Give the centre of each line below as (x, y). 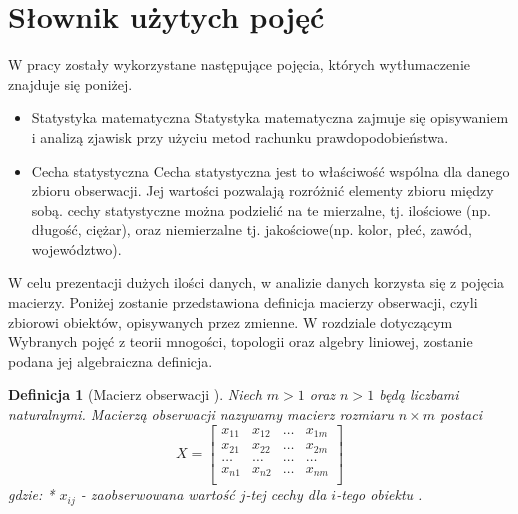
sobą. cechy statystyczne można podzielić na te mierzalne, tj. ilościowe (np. (261, 209)
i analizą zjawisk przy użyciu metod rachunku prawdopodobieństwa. (240, 136)
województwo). (76, 248)
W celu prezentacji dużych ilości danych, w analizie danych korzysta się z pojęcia (256, 282)
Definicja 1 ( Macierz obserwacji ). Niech (135, 394)
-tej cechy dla (286, 494)
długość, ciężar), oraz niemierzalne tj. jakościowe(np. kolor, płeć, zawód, (251, 229)
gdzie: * (31, 494)
